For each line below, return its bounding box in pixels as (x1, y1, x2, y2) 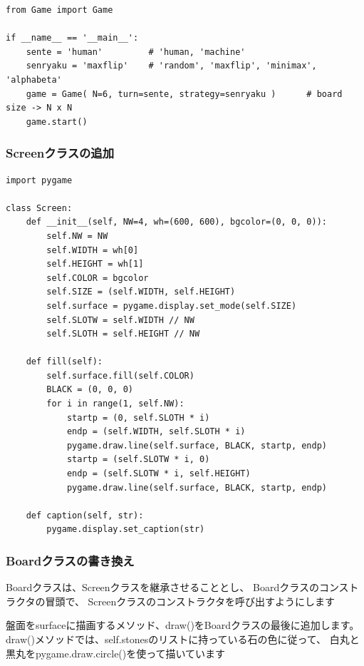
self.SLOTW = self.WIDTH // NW (46, 314, 194, 325)
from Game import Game (6, 5, 113, 15)
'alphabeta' (6, 74, 62, 85)
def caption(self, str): (26, 510, 144, 521)
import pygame (6, 175, 73, 185)
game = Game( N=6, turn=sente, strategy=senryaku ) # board (26, 88, 343, 99)
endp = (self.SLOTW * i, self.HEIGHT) (66, 468, 251, 479)
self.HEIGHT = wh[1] (46, 259, 144, 270)
